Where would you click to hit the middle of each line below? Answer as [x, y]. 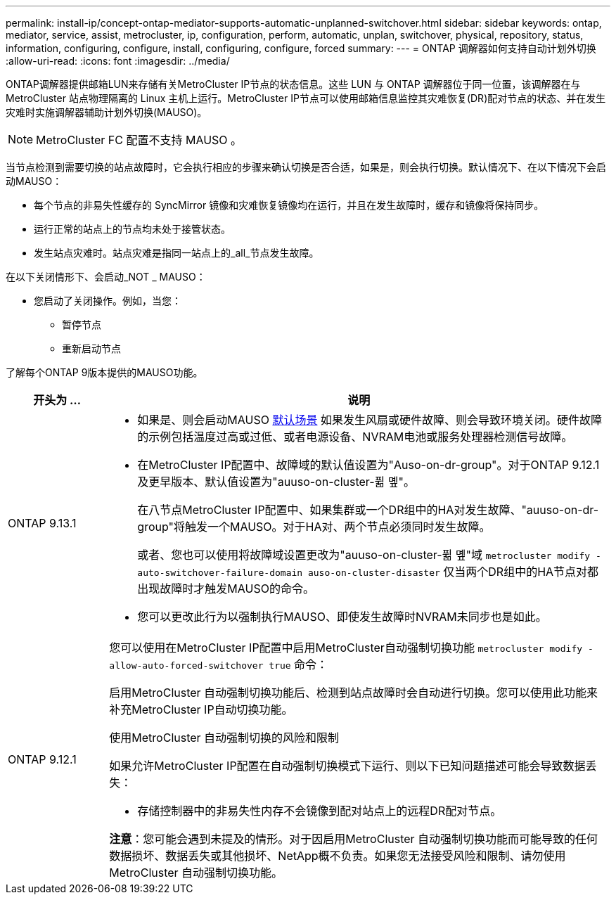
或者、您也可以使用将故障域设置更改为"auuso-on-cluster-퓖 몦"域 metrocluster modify [364, 555]
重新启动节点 [91, 348]
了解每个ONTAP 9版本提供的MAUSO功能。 [104, 372]
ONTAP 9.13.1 [42, 523]
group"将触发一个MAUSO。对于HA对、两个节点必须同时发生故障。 [314, 527]
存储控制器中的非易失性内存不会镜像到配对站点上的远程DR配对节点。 [320, 811]
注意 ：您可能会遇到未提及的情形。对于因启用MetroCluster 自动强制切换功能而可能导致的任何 [354, 839]
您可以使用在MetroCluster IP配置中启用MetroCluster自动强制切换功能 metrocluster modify [346, 648]
